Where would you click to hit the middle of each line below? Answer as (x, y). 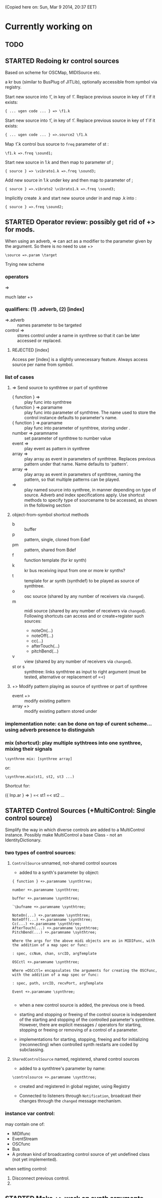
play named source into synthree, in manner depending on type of (90, 490)
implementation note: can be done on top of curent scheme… (79, 724)
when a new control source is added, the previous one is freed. (82, 1005)
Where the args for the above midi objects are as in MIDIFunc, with (84, 941)
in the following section (47, 505)
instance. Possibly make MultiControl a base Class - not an (64, 835)
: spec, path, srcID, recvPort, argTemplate (58, 984)
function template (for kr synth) (55, 560)
